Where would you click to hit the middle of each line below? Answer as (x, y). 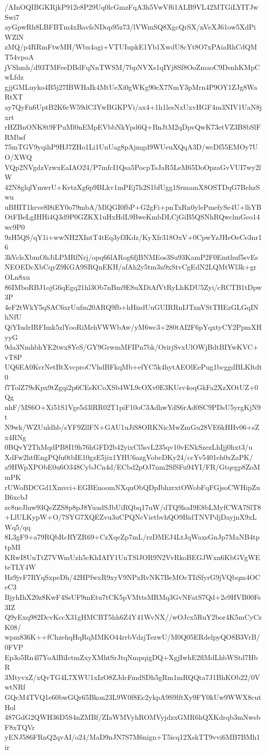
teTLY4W (20, 567)
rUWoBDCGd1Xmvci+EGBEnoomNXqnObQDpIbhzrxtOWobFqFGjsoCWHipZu (132, 487)
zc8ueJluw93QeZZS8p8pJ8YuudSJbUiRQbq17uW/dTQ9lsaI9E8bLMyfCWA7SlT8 (133, 507)
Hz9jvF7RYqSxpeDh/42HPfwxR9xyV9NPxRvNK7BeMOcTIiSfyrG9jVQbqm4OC (132, 577)
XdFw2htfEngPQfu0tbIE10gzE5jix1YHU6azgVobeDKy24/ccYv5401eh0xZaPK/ (129, 457)
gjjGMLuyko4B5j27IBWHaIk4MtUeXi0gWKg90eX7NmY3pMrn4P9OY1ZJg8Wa (131, 87)
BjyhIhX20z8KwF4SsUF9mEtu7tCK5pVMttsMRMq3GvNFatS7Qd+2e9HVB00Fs (133, 597)
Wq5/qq (18, 527)
